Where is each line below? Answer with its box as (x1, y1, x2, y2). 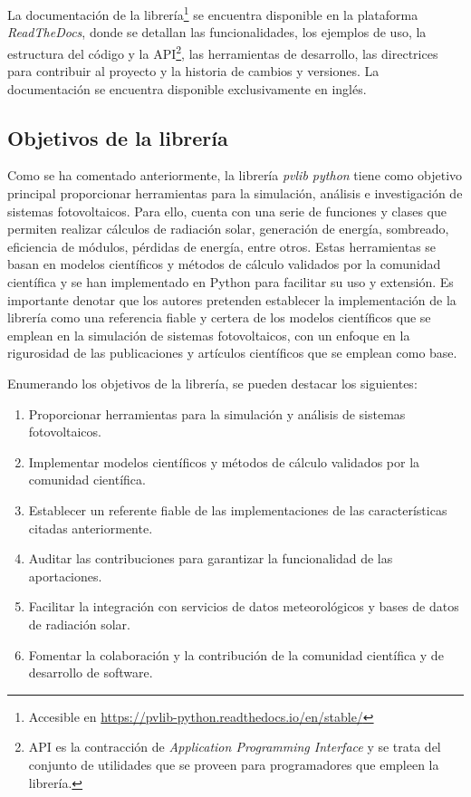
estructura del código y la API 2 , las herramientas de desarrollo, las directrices (7, 41, 438, 62)
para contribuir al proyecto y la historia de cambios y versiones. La (7, 62, 380, 81)
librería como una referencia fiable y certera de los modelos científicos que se (7, 308, 431, 327)
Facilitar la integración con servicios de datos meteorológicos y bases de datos (28, 597, 459, 616)
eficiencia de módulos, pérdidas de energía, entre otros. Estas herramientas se (7, 236, 437, 255)
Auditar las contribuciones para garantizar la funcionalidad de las (28, 549, 393, 568)
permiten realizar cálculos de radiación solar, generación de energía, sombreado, (7, 219, 449, 238)
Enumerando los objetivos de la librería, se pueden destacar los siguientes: (7, 374, 418, 393)
